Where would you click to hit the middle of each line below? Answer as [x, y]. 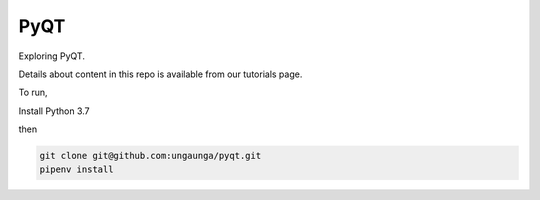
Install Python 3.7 [54, 111]
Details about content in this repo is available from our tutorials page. [160, 74]
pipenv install [76, 169]
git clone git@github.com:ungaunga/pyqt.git [150, 156]
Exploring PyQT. [51, 56]
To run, [33, 92]
